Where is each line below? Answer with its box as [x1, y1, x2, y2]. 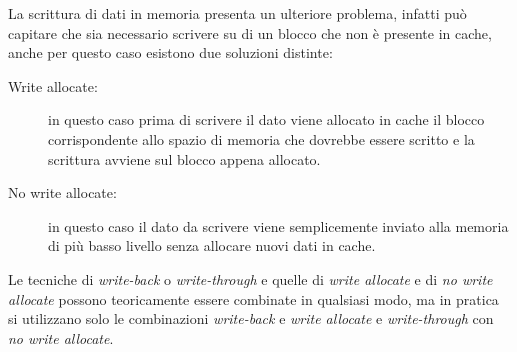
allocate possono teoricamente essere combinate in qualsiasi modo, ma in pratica [8, 288, 499, 309]
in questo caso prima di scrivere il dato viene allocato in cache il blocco [48, 109, 485, 130]
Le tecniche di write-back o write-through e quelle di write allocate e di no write [8, 268, 493, 289]
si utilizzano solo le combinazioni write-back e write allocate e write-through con [8, 308, 494, 329]
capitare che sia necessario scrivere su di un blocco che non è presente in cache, [8, 22, 492, 43]
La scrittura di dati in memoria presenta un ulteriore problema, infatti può [8, 3, 467, 23]
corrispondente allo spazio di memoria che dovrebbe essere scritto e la [48, 128, 475, 149]
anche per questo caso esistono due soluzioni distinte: [8, 42, 333, 63]
